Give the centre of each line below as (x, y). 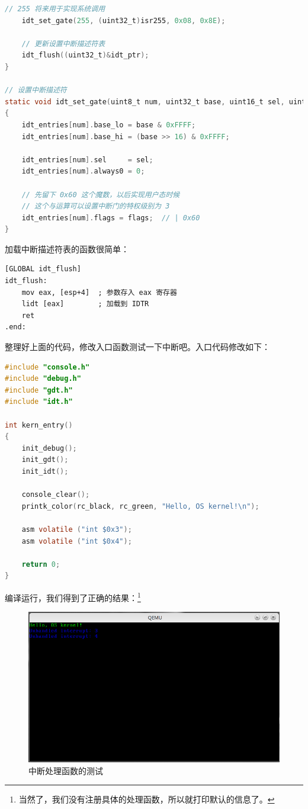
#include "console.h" (47, 367)
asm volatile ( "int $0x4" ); (77, 541)
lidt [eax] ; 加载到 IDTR (85, 304)
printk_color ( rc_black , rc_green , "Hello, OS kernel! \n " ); (140, 506)
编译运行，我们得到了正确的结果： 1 (73, 596)
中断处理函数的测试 (66, 770)
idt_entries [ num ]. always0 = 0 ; (83, 171)
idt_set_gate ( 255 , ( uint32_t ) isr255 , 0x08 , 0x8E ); (123, 20)
